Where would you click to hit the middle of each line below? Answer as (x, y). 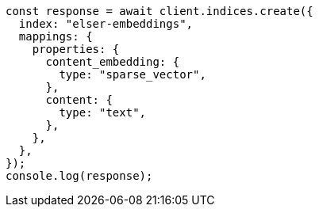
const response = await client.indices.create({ (159, 11)
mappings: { (56, 36)
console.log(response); (79, 176)
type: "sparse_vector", (133, 74)
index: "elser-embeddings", (106, 24)
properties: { (76, 49)
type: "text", (103, 112)
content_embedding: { (113, 62)
